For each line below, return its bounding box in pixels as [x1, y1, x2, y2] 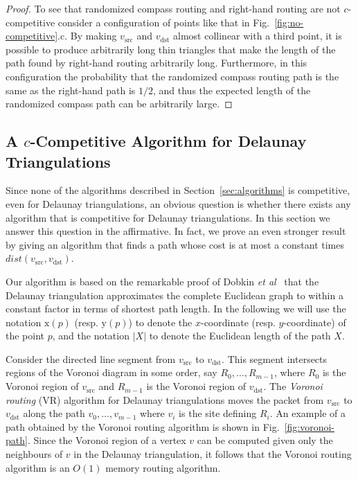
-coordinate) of [283, 314, 346, 329]
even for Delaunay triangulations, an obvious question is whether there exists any [6, 196, 351, 211]
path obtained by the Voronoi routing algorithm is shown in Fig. [6, 419, 280, 434]
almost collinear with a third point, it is [173, 28, 342, 43]
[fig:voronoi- [284, 419, 335, 434]
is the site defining [179, 406, 257, 420]
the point [6, 328, 45, 343]
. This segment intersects [222, 351, 328, 366]
